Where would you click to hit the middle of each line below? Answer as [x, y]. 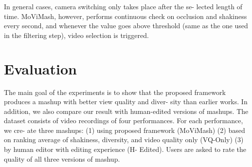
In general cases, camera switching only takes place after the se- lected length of [123, 6]
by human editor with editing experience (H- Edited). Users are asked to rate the [125, 149]
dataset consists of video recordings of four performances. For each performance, [124, 121]
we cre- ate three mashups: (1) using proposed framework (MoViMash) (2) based [125, 130]
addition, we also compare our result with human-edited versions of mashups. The [126, 111]
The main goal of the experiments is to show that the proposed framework [115, 92]
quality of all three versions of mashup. [62, 158]
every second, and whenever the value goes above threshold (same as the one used [126, 26]
